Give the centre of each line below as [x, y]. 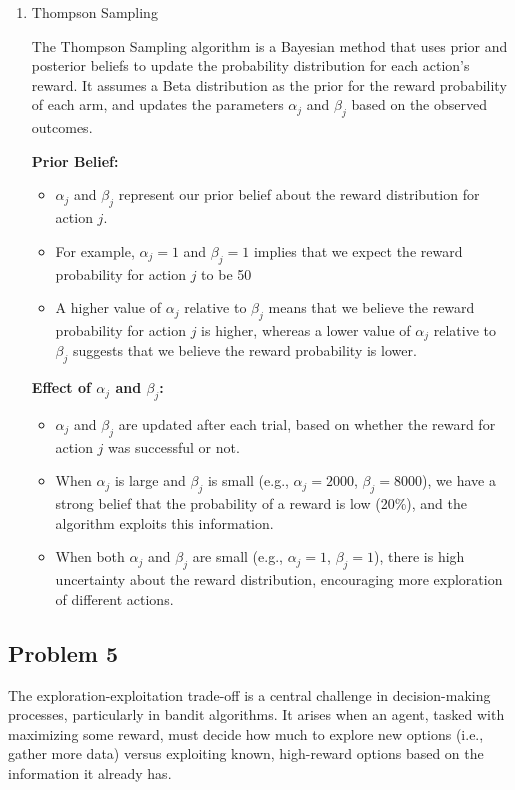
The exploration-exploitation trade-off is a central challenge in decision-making [249, 694]
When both [90, 556]
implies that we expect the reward [358, 250]
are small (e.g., [237, 556]
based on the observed [419, 104]
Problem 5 [63, 652]
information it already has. [90, 772]
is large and [150, 480]
